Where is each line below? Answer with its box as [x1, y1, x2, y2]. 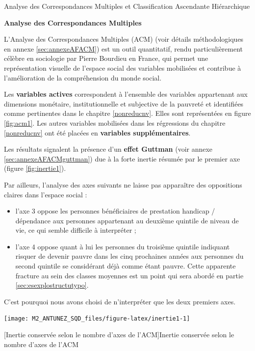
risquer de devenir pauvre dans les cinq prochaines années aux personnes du [15, 251, 244, 261]
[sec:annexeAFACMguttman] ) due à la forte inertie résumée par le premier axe [4, 153, 240, 163]
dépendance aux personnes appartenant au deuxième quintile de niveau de [15, 215, 239, 225]
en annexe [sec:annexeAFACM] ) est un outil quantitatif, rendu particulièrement [4, 43, 243, 54]
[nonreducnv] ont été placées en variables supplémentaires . [4, 127, 191, 137]
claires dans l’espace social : [4, 189, 87, 199]
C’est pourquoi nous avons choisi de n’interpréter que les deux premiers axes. [4, 296, 236, 306]
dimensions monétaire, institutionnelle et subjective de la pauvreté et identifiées [4, 98, 244, 108]
